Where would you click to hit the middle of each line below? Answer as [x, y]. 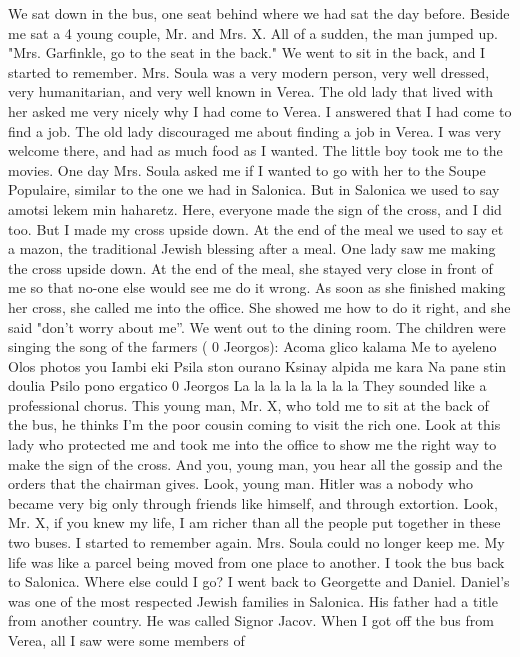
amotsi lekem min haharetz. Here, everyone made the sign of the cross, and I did [255, 208]
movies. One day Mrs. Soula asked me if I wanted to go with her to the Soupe [247, 169]
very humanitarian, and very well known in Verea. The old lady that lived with [251, 91]
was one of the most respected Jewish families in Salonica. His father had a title [253, 600]
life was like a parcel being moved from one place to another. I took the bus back [256, 561]
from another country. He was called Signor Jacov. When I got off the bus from [251, 620]
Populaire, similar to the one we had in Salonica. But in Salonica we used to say [254, 189]
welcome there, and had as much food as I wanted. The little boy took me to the [255, 150]
